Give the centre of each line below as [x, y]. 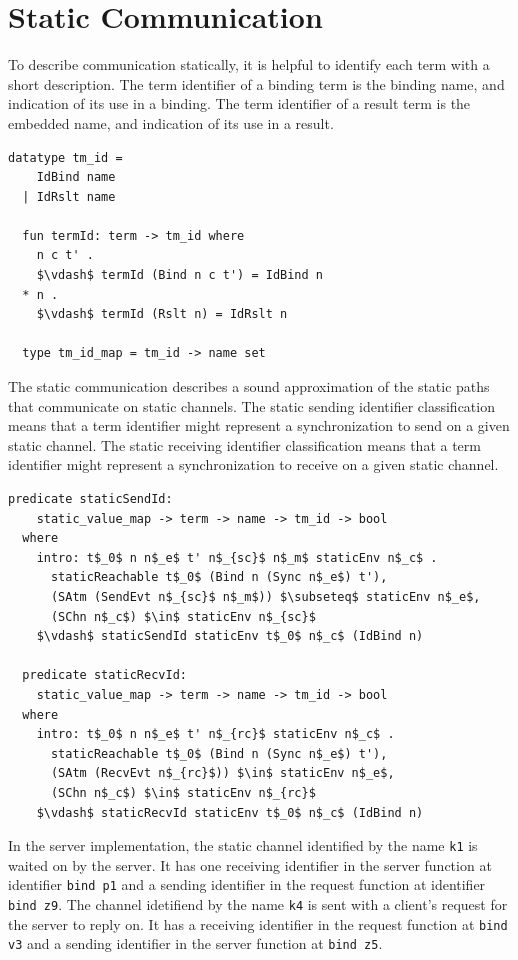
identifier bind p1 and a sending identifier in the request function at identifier [247, 884]
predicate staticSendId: [90, 499]
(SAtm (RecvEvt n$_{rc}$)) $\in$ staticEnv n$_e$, [222, 773]
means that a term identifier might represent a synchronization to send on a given [259, 425]
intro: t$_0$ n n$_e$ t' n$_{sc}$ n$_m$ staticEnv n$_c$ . [237, 557]
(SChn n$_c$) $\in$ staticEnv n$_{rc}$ [183, 792]
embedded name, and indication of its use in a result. [171, 122]
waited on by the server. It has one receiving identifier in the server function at [250, 864]
